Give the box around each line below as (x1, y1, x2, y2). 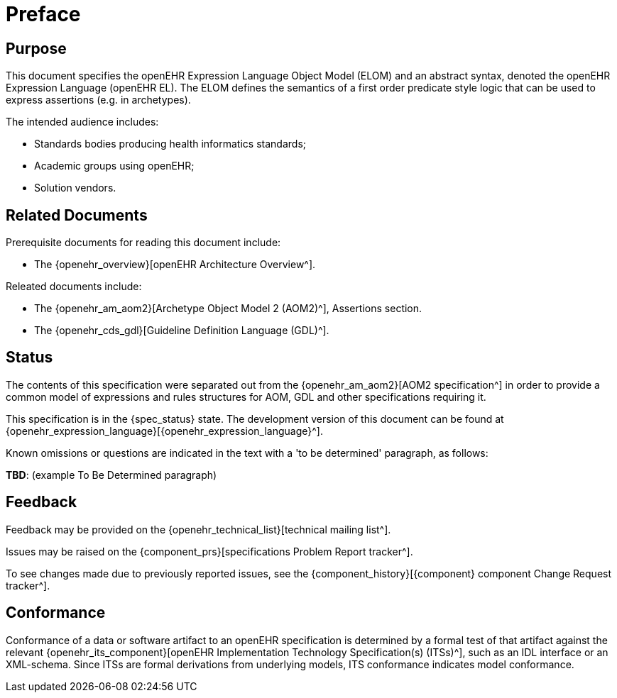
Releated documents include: (6, 280, 142, 293)
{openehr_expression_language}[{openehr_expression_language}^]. (6, 424, 323, 437)
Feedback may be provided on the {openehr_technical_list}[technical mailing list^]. (6, 523, 391, 536)
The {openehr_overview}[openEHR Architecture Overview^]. (34, 258, 316, 271)
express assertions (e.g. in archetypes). (6, 94, 191, 106)
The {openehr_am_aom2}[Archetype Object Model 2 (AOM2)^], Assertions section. (34, 302, 422, 315)
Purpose (6, 39, 67, 57)
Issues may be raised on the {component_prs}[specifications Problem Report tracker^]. (6, 545, 413, 558)
